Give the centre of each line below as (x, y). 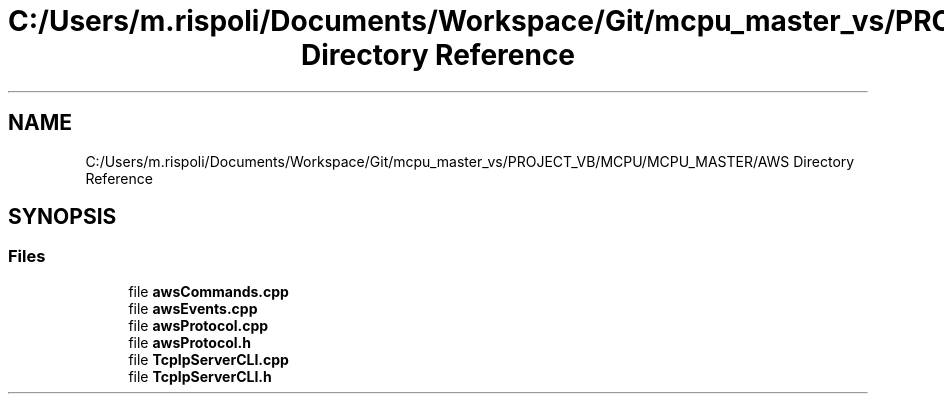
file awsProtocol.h (189, 342)
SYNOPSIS (62, 217)
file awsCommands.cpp (208, 291)
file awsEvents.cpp (193, 308)
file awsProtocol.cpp (198, 325)
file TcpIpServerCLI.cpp (208, 359)
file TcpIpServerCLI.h (200, 376)
